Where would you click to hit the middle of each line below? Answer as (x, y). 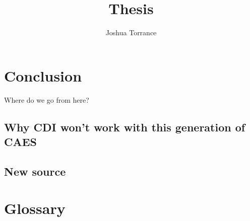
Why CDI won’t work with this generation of (125, 127)
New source (35, 171)
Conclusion (43, 75)
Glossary (35, 208)
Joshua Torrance (131, 32)
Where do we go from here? (47, 99)
